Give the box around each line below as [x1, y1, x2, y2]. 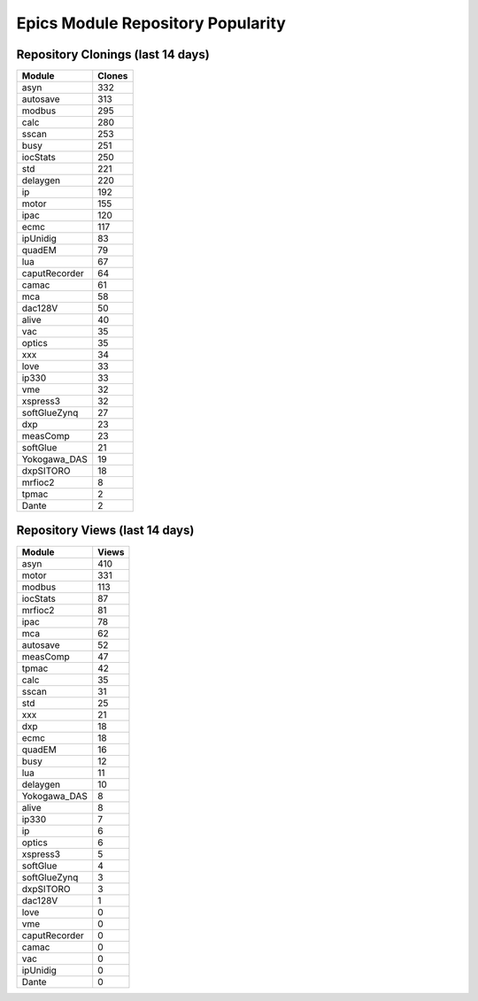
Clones [97, 70, 128, 82]
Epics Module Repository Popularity [16, 13, 287, 33]
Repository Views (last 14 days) [16, 523, 195, 538]
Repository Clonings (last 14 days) [16, 47, 210, 62]
